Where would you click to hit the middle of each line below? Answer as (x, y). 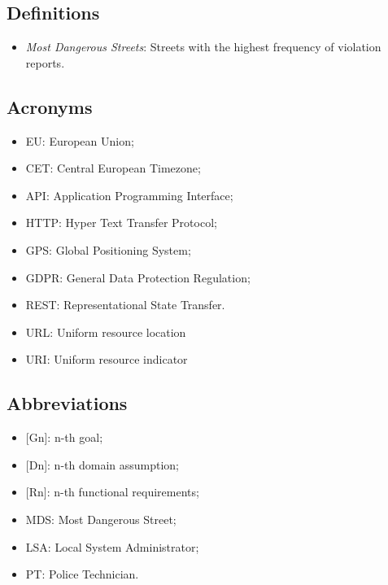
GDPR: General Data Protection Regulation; (138, 277)
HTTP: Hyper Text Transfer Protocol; (121, 223)
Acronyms (50, 106)
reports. (45, 62)
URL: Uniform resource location (106, 332)
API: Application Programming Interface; (129, 195)
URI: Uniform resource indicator (107, 359)
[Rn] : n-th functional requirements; (112, 492)
